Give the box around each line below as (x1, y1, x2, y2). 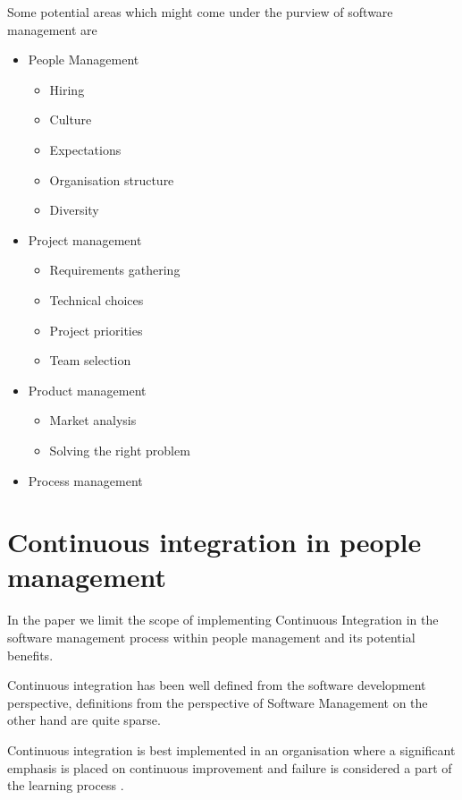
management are (7, 20, 97, 38)
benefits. (7, 645, 54, 664)
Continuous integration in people (7, 523, 422, 560)
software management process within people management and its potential (7, 628, 416, 646)
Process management (28, 471, 143, 489)
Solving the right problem (49, 440, 190, 459)
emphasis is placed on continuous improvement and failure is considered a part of (7, 758, 452, 777)
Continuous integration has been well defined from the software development (7, 676, 426, 694)
